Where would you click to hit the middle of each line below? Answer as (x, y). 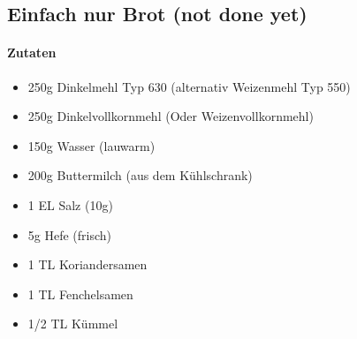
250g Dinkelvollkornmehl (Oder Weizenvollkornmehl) (171, 116)
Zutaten (32, 53)
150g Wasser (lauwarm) (91, 145)
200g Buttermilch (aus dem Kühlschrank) (140, 175)
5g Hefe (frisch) (70, 234)
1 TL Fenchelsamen (80, 294)
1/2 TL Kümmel (73, 324)
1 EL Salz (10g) (70, 204)
